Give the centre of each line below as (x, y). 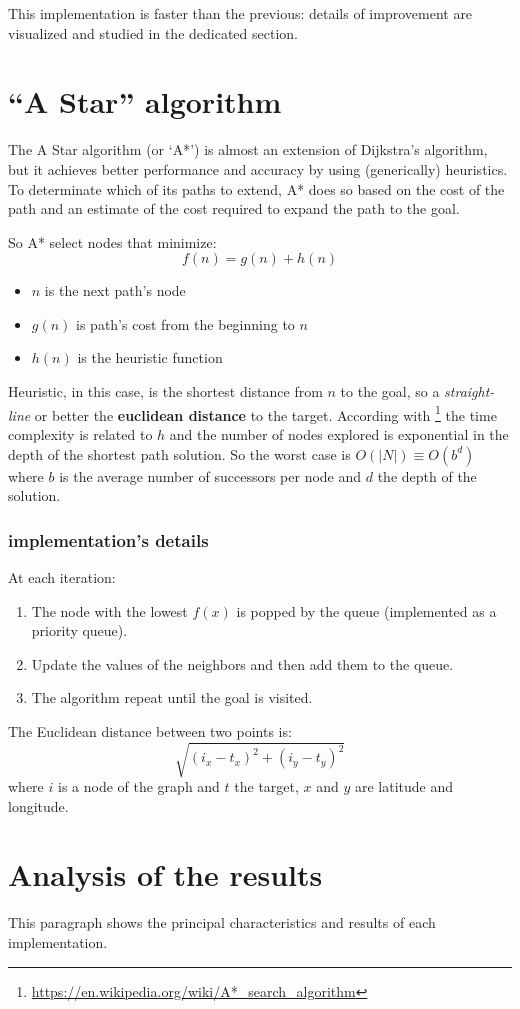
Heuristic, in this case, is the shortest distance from (165, 391)
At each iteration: (62, 576)
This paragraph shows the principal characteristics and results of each (222, 922)
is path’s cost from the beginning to (185, 323)
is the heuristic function (150, 357)
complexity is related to (80, 433)
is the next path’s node (115, 290)
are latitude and (404, 786)
